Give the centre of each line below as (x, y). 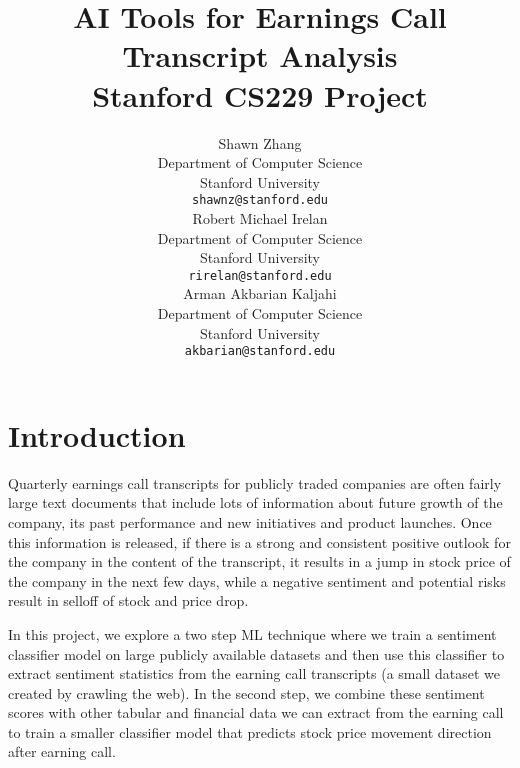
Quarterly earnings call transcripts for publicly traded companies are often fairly (255, 482)
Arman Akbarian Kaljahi (260, 293)
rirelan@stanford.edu (260, 275)
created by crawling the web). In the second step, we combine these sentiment (246, 692)
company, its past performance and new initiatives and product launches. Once (250, 521)
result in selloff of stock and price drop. (128, 600)
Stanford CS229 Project (260, 94)
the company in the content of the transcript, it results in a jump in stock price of (259, 561)
